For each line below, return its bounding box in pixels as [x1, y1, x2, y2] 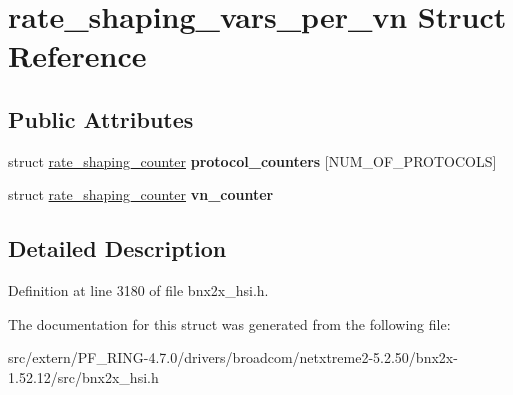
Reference [8, 35, 147, 76]
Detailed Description [8, 233, 227, 264]
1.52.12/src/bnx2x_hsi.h [8, 366, 159, 387]
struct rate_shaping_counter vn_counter [8, 184, 274, 205]
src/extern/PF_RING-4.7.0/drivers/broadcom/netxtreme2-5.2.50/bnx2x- [8, 347, 458, 368]
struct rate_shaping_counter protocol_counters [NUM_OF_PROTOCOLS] [8, 150, 497, 171]
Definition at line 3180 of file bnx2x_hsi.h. [8, 280, 269, 301]
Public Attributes [8, 103, 194, 134]
